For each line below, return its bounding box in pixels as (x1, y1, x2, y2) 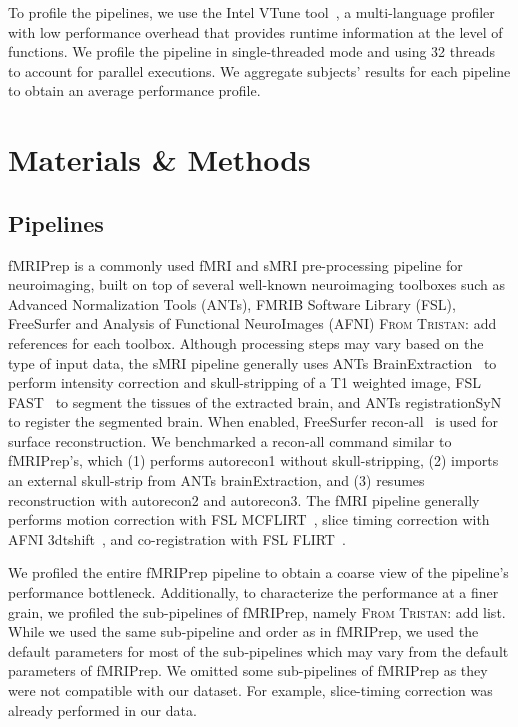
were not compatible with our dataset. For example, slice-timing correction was (8, 680, 493, 701)
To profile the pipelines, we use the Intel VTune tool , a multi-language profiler (8, 2, 495, 22)
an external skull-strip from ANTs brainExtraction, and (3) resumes (8, 470, 425, 491)
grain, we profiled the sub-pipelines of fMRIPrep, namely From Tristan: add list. (8, 601, 506, 622)
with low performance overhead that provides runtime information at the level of (8, 21, 503, 42)
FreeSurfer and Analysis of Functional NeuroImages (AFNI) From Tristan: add (8, 313, 497, 334)
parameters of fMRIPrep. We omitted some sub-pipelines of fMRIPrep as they (8, 660, 488, 681)
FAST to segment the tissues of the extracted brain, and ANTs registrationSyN (8, 391, 502, 412)
